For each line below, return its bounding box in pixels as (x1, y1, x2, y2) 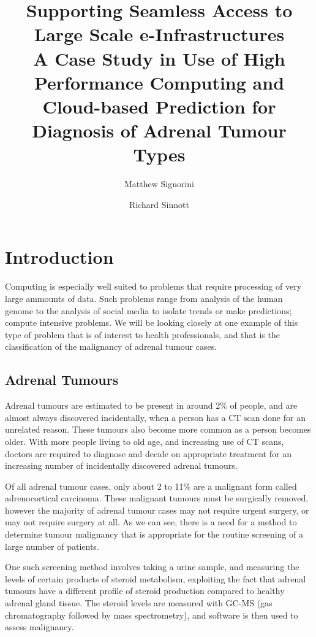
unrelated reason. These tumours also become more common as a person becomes (5, 423, 311, 436)
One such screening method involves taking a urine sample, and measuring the (5, 560, 299, 573)
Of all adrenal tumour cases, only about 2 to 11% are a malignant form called (5, 479, 297, 492)
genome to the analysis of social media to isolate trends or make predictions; (5, 304, 292, 317)
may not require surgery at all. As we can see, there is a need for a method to (5, 515, 297, 528)
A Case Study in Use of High (33, 45, 285, 71)
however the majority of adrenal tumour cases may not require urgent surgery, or (5, 503, 309, 516)
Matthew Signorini (124, 177, 194, 190)
